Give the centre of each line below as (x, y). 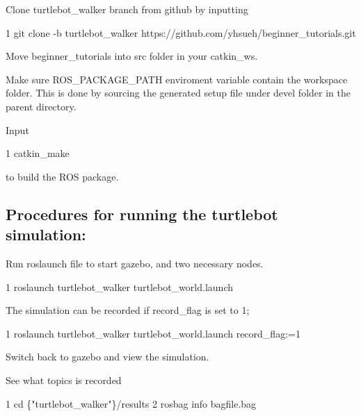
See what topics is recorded (64, 380)
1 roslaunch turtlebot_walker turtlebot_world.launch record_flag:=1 (153, 333)
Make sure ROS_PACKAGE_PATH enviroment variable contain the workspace (177, 79)
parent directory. (41, 106)
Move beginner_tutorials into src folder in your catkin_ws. (132, 56)
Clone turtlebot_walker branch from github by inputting (127, 9)
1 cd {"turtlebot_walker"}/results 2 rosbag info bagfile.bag (131, 403)
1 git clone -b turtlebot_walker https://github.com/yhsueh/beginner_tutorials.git (181, 32)
